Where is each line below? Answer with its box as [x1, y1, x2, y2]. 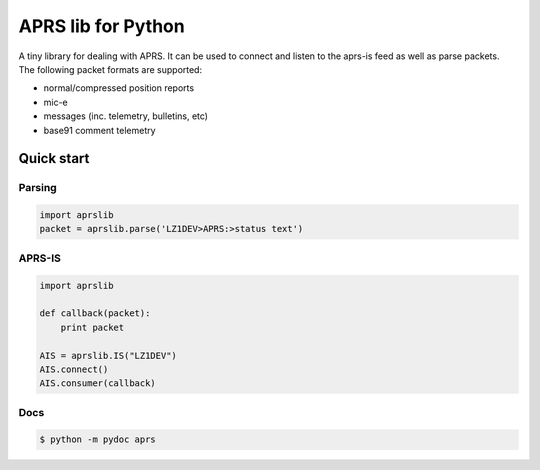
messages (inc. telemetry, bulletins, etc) [43, 110, 209, 122]
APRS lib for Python [18, 15, 185, 37]
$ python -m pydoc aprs [39, 434, 157, 445]
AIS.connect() [39, 363, 109, 375]
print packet [60, 321, 125, 333]
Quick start [18, 150, 90, 167]
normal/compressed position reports [43, 82, 195, 94]
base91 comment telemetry [43, 124, 156, 136]
